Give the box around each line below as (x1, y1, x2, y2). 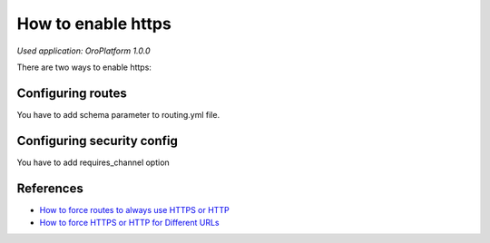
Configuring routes (16, 85, 127, 101)
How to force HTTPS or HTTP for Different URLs (39, 218, 220, 228)
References (16, 180, 83, 196)
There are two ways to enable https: (16, 62, 152, 73)
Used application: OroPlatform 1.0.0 (16, 45, 151, 56)
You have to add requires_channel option (16, 157, 170, 168)
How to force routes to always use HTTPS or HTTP (39, 204, 230, 215)
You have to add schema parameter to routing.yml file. (16, 109, 220, 120)
